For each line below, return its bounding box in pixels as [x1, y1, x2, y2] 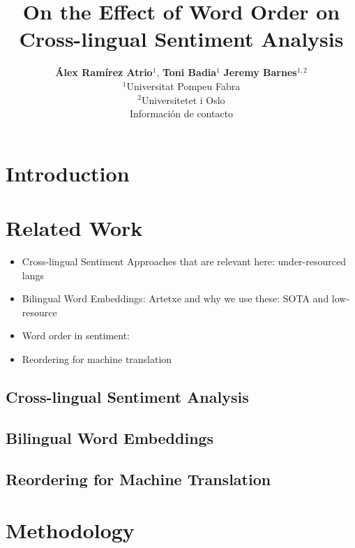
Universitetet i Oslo [142, 92, 225, 107]
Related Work [6, 214, 143, 242]
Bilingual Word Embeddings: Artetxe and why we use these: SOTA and [22, 291, 329, 306]
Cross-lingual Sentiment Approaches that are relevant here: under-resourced [22, 254, 346, 268]
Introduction [6, 158, 130, 187]
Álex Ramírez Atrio [55, 65, 153, 80]
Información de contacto [129, 106, 234, 121]
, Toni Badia [156, 65, 217, 80]
